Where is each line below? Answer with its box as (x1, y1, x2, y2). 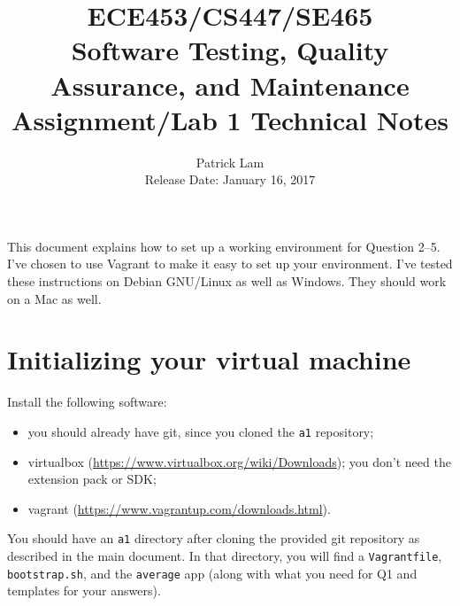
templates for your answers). (7, 581, 161, 600)
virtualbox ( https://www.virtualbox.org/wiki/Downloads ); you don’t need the (27, 452, 451, 470)
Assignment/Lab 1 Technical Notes (11, 101, 448, 137)
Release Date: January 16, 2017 (144, 170, 316, 189)
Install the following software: (7, 392, 167, 411)
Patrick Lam (195, 152, 264, 171)
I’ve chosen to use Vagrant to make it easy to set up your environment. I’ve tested (7, 254, 453, 273)
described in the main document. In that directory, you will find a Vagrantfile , (7, 547, 442, 565)
